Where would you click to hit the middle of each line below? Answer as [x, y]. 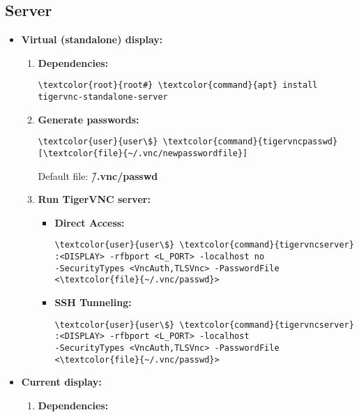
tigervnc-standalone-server [103, 97]
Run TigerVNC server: [94, 199]
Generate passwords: [89, 119]
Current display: [61, 382]
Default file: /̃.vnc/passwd [98, 175]
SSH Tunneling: [93, 302]
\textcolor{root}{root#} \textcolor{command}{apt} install [178, 85]
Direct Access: [90, 222]
